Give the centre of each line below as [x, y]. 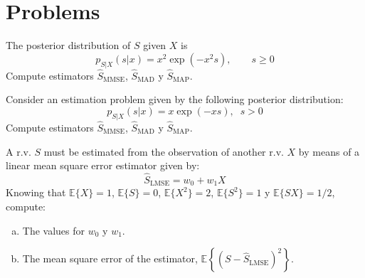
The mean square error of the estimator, [110, 258]
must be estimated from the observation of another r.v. [164, 151]
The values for [54, 230]
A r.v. [18, 151]
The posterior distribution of [68, 45]
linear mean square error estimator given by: [103, 165]
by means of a [329, 151]
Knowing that [36, 192]
